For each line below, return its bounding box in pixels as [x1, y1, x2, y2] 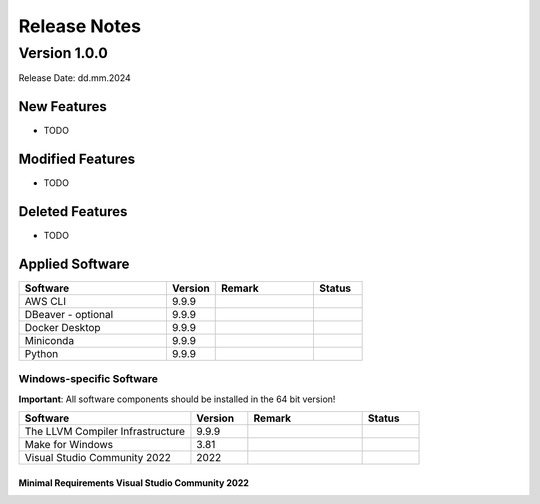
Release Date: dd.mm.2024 [18, 72, 132, 84]
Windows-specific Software [18, 372, 159, 386]
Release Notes [18, 15, 142, 37]
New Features [18, 98, 107, 115]
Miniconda [24, 334, 75, 348]
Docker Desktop [24, 321, 101, 335]
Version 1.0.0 [18, 44, 109, 62]
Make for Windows [24, 438, 114, 452]
